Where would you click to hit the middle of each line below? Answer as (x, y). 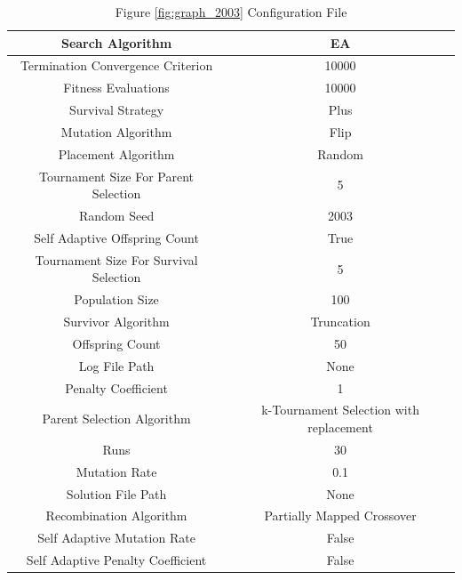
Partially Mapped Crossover (340, 516)
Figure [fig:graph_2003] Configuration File (231, 12)
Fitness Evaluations (116, 88)
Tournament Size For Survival (116, 259)
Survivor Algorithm (116, 322)
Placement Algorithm (116, 153)
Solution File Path (116, 493)
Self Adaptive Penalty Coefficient (116, 560)
